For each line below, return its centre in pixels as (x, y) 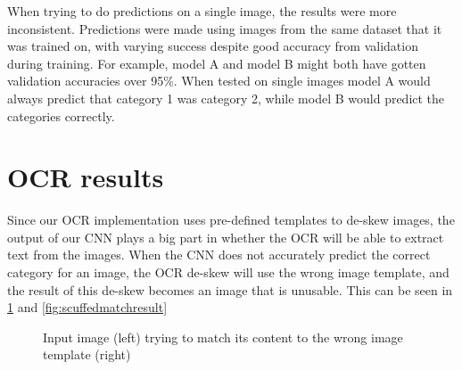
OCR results (86, 177)
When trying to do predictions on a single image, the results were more (202, 11)
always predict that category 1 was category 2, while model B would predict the (226, 98)
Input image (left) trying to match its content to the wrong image (223, 337)
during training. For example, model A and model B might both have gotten (217, 63)
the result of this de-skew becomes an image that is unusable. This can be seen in (230, 289)
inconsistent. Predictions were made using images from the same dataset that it (225, 28)
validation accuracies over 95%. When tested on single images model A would (219, 81)
